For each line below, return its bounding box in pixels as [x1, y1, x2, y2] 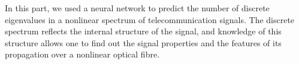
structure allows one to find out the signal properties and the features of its [5, 36, 282, 49]
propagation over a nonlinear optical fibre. [5, 48, 160, 60]
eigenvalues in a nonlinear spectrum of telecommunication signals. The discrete [5, 13, 295, 25]
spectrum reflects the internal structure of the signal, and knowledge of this [5, 25, 282, 37]
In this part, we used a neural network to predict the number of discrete [5, 2, 270, 14]
